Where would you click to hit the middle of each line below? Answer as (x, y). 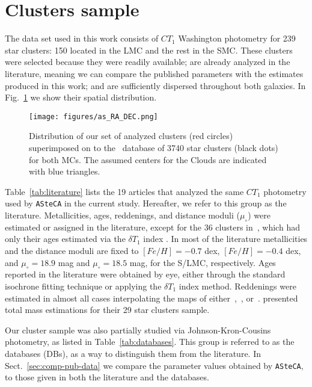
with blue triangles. (65, 171)
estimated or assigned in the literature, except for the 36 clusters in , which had (152, 227)
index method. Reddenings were (237, 286)
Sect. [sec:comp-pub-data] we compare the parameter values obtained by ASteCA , (154, 365)
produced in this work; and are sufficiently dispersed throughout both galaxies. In (155, 85)
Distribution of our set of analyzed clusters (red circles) (131, 136)
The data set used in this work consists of (82, 38)
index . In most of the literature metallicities (225, 239)
